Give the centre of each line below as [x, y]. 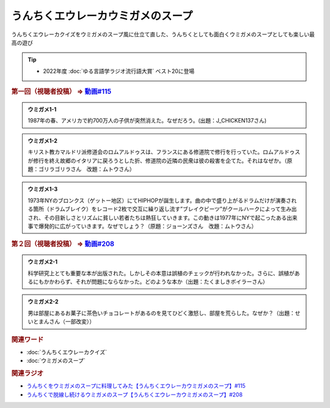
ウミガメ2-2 [43, 302]
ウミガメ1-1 [42, 109]
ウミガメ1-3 [43, 189]
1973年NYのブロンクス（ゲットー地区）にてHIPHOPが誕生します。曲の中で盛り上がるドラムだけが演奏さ [159, 200]
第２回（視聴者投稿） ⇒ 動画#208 [63, 244]
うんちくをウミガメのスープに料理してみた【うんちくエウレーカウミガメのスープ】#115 [136, 386]
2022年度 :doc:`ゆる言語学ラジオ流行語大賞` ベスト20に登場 [119, 71]
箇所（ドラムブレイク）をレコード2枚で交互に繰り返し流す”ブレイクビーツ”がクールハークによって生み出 [165, 209]
